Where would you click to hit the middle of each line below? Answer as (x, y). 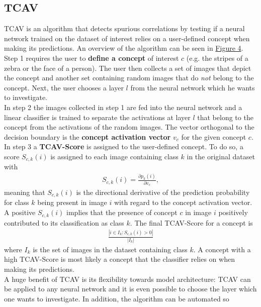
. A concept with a (222, 249)
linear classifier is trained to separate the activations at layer (97, 117)
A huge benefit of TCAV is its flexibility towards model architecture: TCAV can (127, 279)
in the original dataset (221, 156)
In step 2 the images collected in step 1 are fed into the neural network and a (123, 107)
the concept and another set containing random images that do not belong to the (129, 78)
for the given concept (214, 136)
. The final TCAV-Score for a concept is (191, 222)
